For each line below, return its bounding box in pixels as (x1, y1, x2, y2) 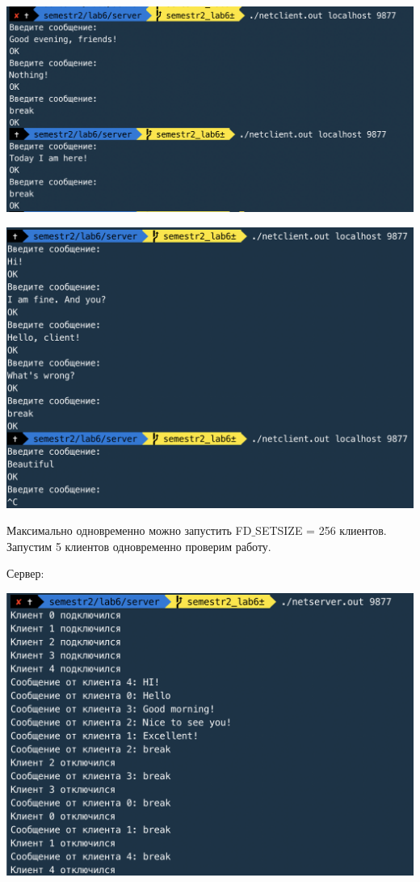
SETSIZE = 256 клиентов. (255, 522, 387, 539)
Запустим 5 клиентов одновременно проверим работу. (6, 537, 271, 554)
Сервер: (6, 565, 44, 582)
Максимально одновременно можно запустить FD (6, 522, 252, 539)
